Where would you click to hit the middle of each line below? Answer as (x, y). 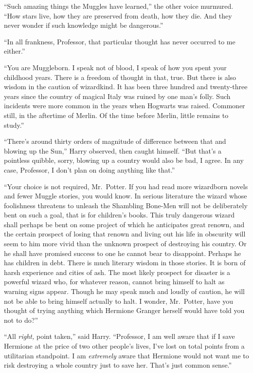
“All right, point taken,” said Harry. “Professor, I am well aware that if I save (119, 336)
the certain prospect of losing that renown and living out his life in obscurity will (125, 234)
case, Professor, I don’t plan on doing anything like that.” (90, 169)
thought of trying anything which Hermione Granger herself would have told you (124, 310)
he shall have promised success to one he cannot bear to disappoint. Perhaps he (123, 253)
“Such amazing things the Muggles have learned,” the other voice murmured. (119, 6)
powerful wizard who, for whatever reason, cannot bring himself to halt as (114, 282)
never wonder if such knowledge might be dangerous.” (84, 25)
